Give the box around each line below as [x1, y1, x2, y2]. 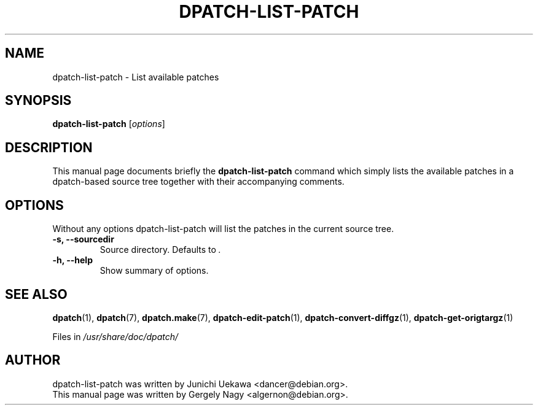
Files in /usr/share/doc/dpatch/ [52, 331, 179, 342]
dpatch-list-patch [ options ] [52, 118, 165, 130]
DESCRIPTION [5, 139, 93, 155]
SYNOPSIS [5, 93, 72, 109]
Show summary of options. [99, 265, 209, 276]
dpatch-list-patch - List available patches [52, 71, 219, 82]
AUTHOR [5, 352, 61, 368]
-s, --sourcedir [52, 234, 114, 245]
